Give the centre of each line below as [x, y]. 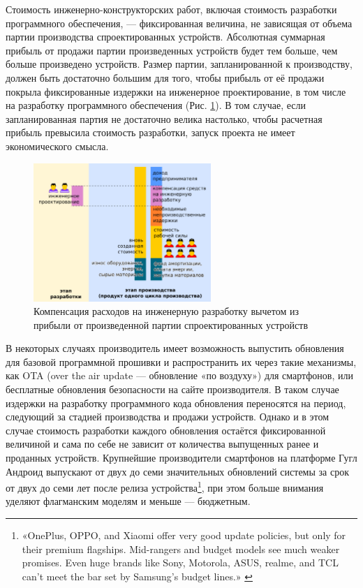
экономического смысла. [57, 146]
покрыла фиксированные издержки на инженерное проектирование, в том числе [176, 91]
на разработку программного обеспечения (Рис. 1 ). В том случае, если [156, 105]
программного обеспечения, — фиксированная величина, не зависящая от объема [179, 23]
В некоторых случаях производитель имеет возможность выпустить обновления [175, 348]
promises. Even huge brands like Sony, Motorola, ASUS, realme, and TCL [180, 563]
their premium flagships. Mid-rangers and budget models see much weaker [181, 549]
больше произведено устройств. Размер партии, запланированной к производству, [179, 64]
